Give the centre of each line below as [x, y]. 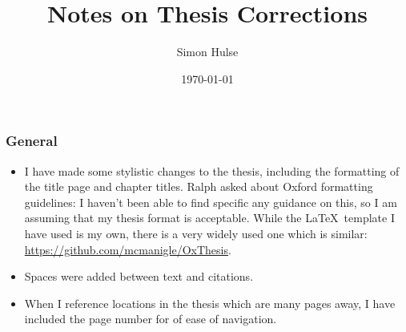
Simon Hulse [207, 52]
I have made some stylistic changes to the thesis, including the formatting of [212, 170]
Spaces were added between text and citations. [139, 276]
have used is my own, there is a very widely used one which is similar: [196, 233]
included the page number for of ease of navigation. [151, 319]
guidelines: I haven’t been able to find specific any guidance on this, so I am [211, 202]
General [32, 141]
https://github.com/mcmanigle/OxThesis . [128, 249]
